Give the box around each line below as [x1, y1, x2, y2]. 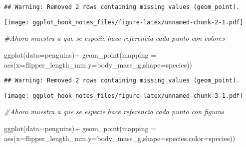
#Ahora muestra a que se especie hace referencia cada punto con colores [4, 33, 225, 43]
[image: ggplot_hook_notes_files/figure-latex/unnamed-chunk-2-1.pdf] [4, 18, 244, 26]
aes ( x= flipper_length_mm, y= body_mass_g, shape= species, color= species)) [4, 133, 236, 143]
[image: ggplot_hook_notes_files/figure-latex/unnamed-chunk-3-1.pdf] [4, 92, 244, 99]
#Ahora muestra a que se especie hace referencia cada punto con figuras [4, 106, 225, 117]
